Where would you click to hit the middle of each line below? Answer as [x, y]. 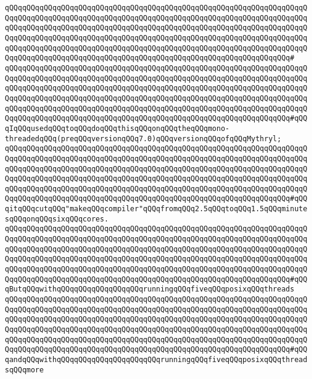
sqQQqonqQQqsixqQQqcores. [57, 219]
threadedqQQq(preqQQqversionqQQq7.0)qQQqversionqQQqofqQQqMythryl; [143, 139]
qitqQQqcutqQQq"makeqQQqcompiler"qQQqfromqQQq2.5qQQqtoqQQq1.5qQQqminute [156, 209]
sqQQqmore [24, 370]
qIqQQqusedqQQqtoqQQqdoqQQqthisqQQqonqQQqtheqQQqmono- [117, 128]
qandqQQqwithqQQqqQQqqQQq [57, 359]
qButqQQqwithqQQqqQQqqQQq [57, 289]
